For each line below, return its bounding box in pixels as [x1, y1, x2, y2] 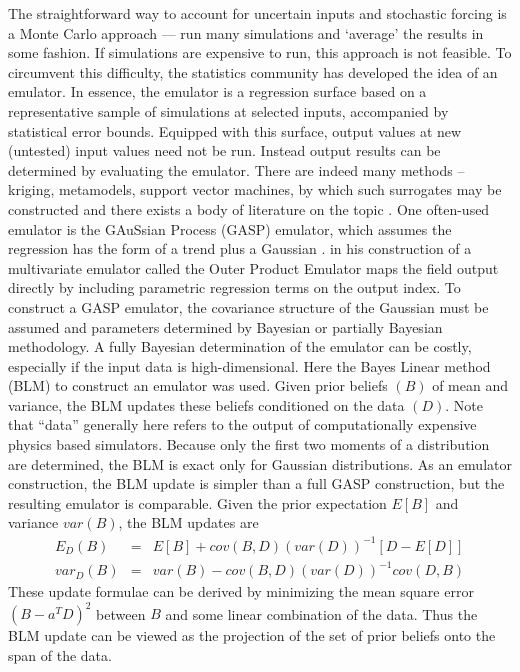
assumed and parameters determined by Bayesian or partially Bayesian [8, 316, 443, 337]
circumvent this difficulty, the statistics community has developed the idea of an [8, 61, 498, 82]
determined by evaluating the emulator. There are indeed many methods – [8, 159, 465, 180]
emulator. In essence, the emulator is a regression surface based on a [8, 81, 427, 102]
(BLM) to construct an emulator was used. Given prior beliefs [8, 375, 388, 396]
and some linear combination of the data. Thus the [165, 603, 478, 624]
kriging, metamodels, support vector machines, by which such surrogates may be [8, 179, 502, 200]
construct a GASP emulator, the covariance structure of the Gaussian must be [8, 296, 489, 317]
